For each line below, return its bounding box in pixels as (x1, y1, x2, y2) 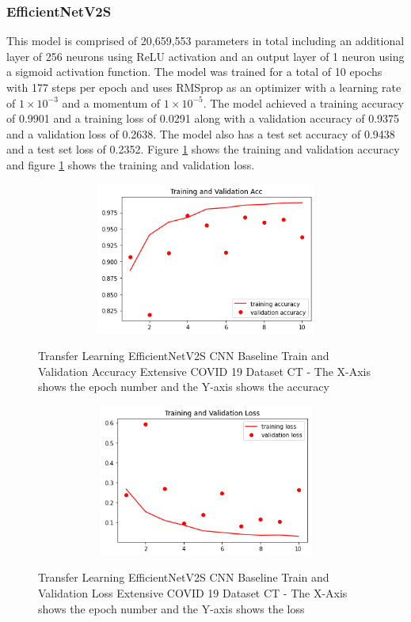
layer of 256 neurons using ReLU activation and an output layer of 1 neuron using (6, 47, 405, 64)
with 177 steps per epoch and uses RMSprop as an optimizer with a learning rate (6, 79, 401, 95)
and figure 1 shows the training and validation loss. (6, 156, 255, 173)
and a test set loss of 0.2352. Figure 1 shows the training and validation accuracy (6, 141, 400, 157)
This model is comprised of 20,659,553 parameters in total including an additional (6, 32, 405, 49)
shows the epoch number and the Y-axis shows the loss (38, 600, 305, 616)
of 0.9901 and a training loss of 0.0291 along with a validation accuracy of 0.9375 (6, 110, 400, 127)
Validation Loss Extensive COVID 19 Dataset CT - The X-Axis (38, 585, 348, 601)
